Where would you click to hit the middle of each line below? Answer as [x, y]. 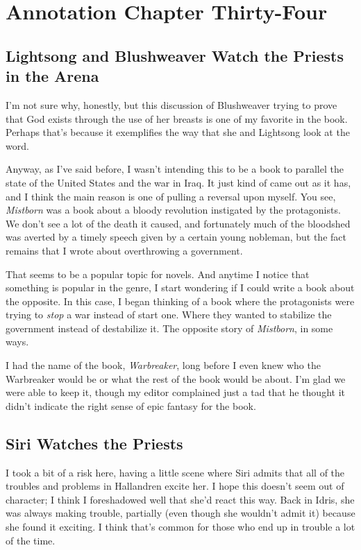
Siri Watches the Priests [94, 443]
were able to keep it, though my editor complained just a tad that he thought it [175, 392]
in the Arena [52, 76]
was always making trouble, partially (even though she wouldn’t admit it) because [180, 513]
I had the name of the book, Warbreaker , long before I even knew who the [163, 365]
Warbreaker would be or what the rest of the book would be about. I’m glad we [176, 378]
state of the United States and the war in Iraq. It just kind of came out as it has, [178, 182]
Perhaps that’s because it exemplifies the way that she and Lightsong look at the [178, 132]
